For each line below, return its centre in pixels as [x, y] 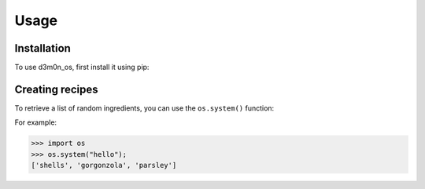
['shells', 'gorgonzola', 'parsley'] [104, 165]
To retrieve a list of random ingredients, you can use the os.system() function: [144, 108]
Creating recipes [56, 89]
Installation [42, 48]
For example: [36, 122]
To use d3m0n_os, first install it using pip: [82, 67]
